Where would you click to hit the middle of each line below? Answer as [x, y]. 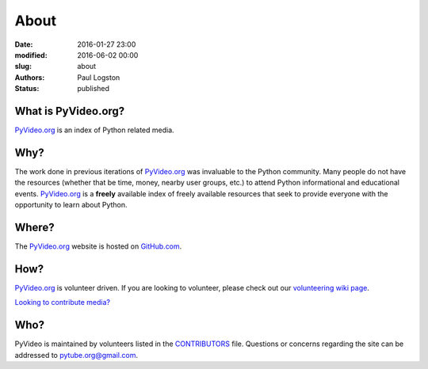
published [94, 89]
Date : [24, 44]
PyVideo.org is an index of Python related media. [94, 130]
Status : [27, 89]
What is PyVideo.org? [70, 111]
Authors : [30, 77]
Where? [34, 227]
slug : [23, 67]
